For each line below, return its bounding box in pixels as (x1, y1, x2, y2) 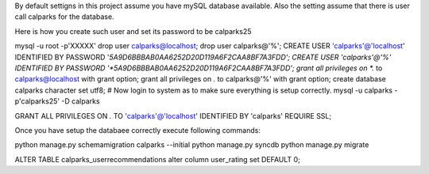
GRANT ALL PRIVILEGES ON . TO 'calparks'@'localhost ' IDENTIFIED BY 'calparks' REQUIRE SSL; (14, 111, 332, 120)
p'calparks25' (14, 96, 60, 106)
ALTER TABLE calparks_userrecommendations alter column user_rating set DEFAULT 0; (14, 154, 301, 164)
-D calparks (60, 96, 100, 106)
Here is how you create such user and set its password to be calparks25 (14, 26, 252, 36)
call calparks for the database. (14, 12, 114, 21)
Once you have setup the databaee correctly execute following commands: (14, 125, 261, 134)
